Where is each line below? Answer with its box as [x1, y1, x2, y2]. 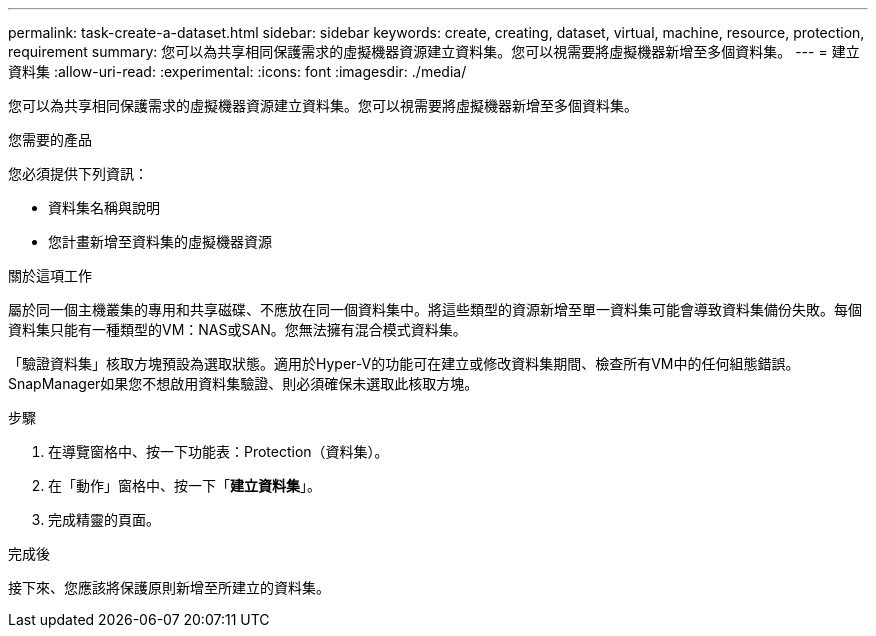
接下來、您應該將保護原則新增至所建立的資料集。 [8, 579, 330, 596]
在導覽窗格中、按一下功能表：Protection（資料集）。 [48, 443, 389, 460]
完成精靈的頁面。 [48, 511, 160, 528]
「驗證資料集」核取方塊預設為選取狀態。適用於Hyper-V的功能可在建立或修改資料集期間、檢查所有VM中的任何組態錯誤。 [8, 355, 800, 372]
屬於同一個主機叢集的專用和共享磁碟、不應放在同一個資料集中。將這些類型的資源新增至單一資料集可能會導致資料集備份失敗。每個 [8, 301, 862, 318]
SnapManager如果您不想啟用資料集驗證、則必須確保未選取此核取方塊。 [8, 375, 479, 392]
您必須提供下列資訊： [8, 165, 148, 182]
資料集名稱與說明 [48, 199, 160, 216]
